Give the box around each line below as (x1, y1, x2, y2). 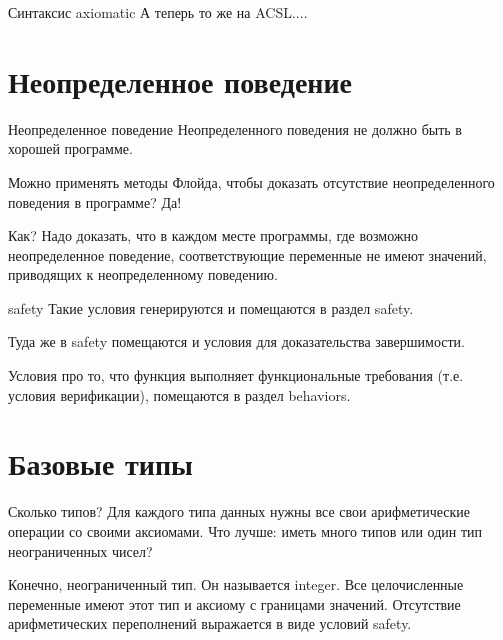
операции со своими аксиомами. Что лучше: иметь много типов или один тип (8, 520, 483, 541)
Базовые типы (8, 443, 193, 484)
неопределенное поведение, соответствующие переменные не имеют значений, (8, 244, 487, 265)
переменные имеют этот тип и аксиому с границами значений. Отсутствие (8, 593, 461, 614)
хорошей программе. (8, 138, 133, 159)
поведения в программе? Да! (8, 191, 182, 212)
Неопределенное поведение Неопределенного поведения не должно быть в (8, 118, 462, 139)
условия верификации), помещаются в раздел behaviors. (8, 384, 351, 405)
